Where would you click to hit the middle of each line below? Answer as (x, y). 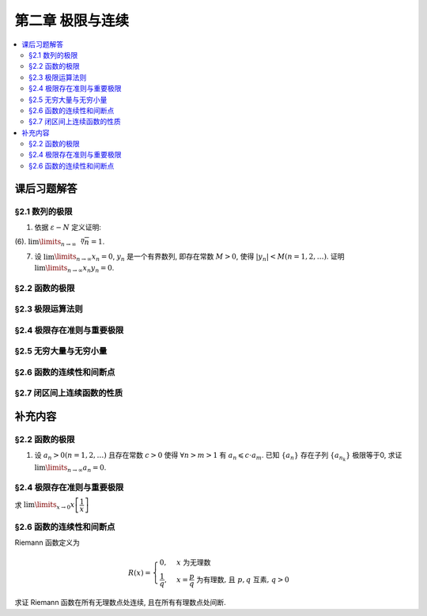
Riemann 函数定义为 (47, 542)
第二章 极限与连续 (72, 21)
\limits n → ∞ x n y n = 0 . (80, 268)
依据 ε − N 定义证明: (68, 227)
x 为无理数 (194, 562)
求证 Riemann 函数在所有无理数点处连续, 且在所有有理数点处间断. (121, 603)
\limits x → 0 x (55, 506)
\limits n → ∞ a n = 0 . (76, 468)
